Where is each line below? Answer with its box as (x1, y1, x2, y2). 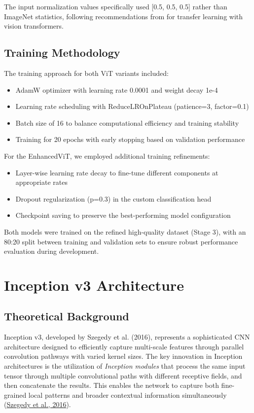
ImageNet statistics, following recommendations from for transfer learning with (4, 11, 243, 21)
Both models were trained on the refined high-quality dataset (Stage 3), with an (4, 226, 246, 237)
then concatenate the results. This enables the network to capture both (4, 380, 219, 390)
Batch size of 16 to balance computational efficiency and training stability (15, 117, 239, 128)
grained (4, 389, 27, 400)
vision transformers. (4, 21, 64, 31)
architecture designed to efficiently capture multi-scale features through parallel (4, 341, 244, 351)
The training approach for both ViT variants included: (4, 68, 169, 78)
